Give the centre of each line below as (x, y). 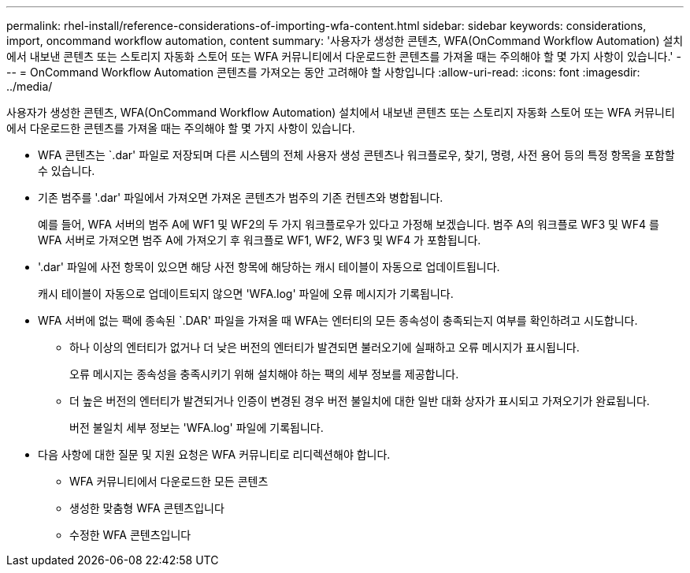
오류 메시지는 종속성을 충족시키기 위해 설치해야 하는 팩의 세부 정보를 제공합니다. (264, 374)
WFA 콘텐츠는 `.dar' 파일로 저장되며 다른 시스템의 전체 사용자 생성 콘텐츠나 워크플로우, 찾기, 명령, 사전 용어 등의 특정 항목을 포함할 (356, 155)
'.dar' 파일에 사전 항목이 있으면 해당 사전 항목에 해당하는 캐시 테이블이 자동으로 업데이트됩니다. (269, 267)
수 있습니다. (67, 171)
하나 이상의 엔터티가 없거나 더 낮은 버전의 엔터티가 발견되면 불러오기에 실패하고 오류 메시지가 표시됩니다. (325, 347)
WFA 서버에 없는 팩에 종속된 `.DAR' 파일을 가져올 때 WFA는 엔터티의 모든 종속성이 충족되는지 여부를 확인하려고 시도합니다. (338, 320)
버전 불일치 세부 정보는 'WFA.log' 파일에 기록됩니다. (197, 428)
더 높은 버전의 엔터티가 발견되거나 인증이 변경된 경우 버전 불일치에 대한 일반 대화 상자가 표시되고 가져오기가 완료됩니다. (360, 401)
